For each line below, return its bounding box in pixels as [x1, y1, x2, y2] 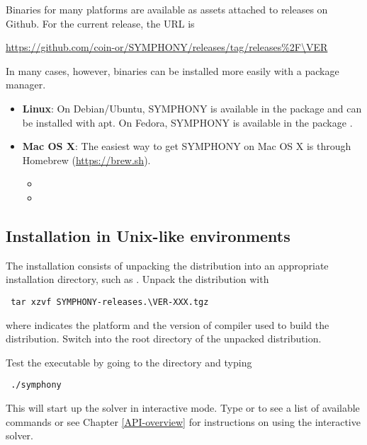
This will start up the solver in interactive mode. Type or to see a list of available [6, 400, 360, 415]
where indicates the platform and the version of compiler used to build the [6, 317, 329, 332]
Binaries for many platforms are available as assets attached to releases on [6, 2, 328, 16]
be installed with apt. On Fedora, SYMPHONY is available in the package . [22, 115, 353, 129]
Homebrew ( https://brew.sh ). [22, 152, 151, 167]
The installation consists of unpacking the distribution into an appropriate [6, 258, 329, 272]
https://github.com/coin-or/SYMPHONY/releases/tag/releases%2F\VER [6, 40, 328, 54]
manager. [6, 77, 46, 92]
